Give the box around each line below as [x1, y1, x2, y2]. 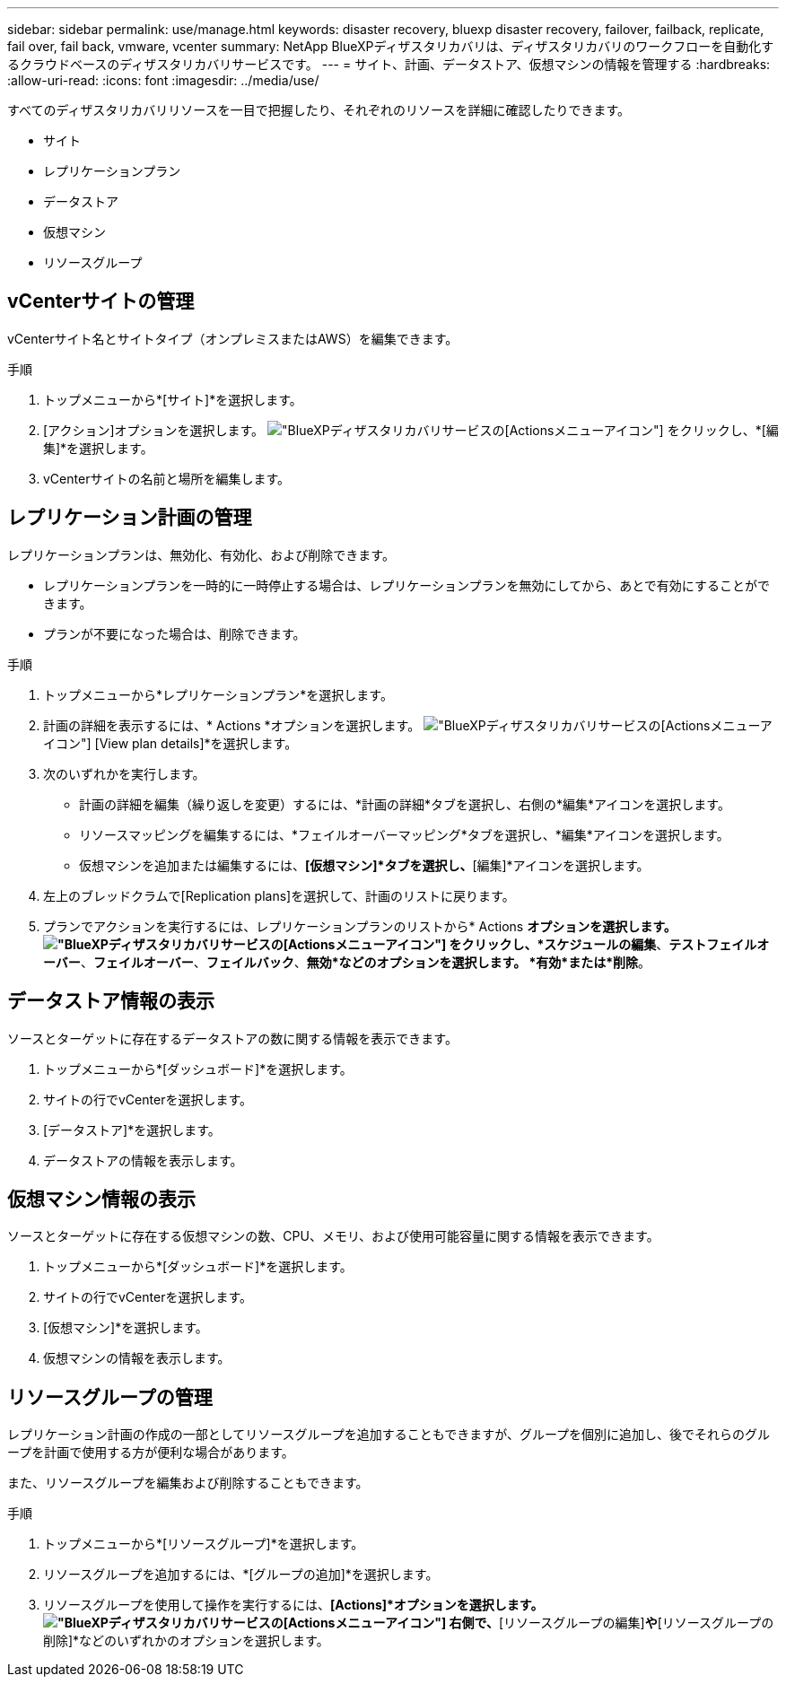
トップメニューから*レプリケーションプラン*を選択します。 [43, 686, 393, 702]
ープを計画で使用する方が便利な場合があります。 [7, 1444, 294, 1461]
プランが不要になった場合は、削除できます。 [43, 625, 306, 641]
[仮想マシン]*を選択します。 [43, 1320, 208, 1336]
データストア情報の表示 [7, 990, 214, 1013]
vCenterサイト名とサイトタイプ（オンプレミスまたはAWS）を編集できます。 [7, 330, 458, 346]
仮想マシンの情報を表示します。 [43, 1350, 231, 1366]
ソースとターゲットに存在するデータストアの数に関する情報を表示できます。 [7, 1030, 458, 1046]
